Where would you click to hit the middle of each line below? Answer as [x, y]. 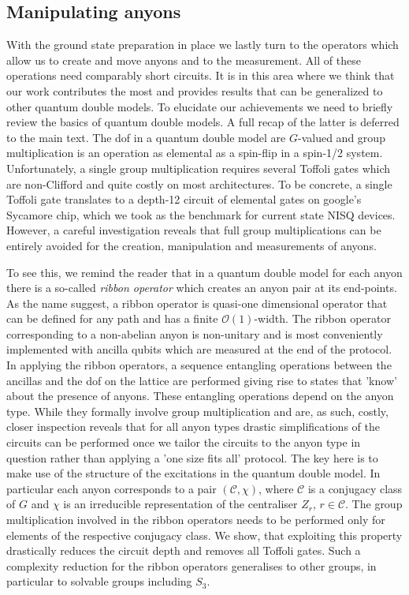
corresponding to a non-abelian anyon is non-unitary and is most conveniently [195, 333]
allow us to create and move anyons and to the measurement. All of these [184, 60]
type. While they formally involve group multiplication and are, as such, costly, [197, 411]
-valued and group [342, 137]
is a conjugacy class [355, 488]
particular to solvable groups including [99, 581]
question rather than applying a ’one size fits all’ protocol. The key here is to [192, 457]
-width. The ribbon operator [323, 318]
